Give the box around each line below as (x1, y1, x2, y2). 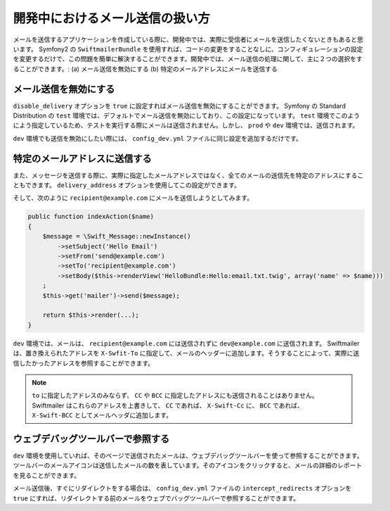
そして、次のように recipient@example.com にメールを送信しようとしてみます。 (13, 194, 253, 202)
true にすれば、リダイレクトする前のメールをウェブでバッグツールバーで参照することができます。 (13, 493, 300, 503)
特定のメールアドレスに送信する (13, 152, 152, 165)
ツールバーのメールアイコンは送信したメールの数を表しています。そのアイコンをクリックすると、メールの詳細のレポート (13, 461, 363, 469)
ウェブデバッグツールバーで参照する (13, 433, 170, 445)
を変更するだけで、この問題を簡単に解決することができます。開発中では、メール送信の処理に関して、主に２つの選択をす (13, 55, 363, 63)
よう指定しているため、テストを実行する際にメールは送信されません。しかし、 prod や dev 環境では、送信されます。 (18, 121, 359, 130)
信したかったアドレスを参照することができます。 (13, 359, 155, 367)
